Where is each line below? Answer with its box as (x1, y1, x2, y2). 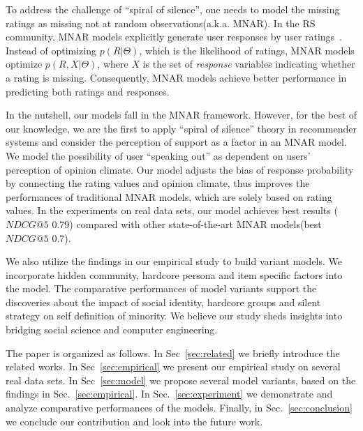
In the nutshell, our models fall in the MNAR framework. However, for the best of (6, 107, 357, 122)
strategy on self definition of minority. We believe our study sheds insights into (6, 308, 343, 323)
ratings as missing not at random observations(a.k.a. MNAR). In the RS (6, 15, 316, 30)
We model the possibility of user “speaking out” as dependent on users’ (6, 148, 311, 162)
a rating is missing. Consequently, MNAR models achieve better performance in (6, 70, 347, 84)
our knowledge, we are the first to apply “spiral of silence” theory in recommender (6, 121, 357, 135)
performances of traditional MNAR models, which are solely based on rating (6, 189, 332, 204)
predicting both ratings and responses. (6, 84, 170, 98)
